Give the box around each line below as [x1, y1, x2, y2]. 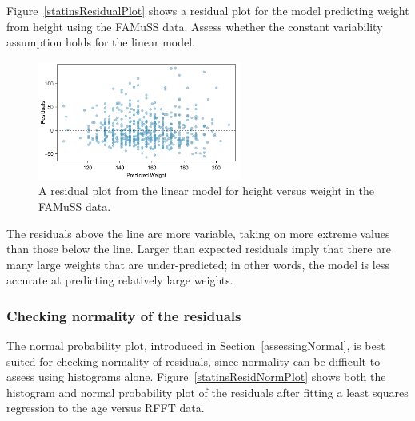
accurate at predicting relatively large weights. [6, 272, 233, 288]
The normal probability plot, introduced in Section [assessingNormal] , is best [6, 337, 385, 354]
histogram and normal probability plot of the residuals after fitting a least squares [6, 383, 409, 400]
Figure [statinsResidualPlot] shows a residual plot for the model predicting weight [6, 2, 409, 18]
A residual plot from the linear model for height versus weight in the [38, 182, 375, 199]
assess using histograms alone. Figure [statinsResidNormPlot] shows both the [6, 368, 386, 385]
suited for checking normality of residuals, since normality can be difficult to [6, 352, 381, 369]
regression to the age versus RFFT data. [6, 399, 205, 416]
